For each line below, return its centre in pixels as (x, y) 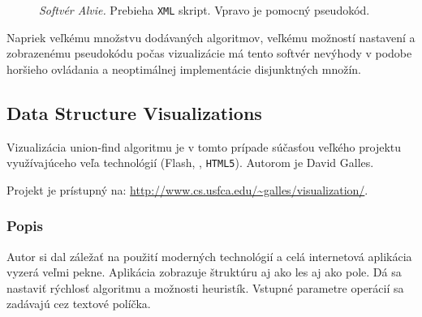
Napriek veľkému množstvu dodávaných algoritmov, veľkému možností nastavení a (211, 37)
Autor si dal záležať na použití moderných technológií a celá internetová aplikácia (209, 256)
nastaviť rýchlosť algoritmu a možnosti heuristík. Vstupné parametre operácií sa (205, 287)
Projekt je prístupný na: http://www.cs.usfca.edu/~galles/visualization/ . (187, 189)
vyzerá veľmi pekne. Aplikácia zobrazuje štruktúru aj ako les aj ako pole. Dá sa (204, 272)
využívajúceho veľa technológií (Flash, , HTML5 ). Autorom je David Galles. (190, 163)
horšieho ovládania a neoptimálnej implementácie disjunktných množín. (184, 69)
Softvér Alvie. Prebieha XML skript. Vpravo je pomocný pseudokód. (205, 10)
